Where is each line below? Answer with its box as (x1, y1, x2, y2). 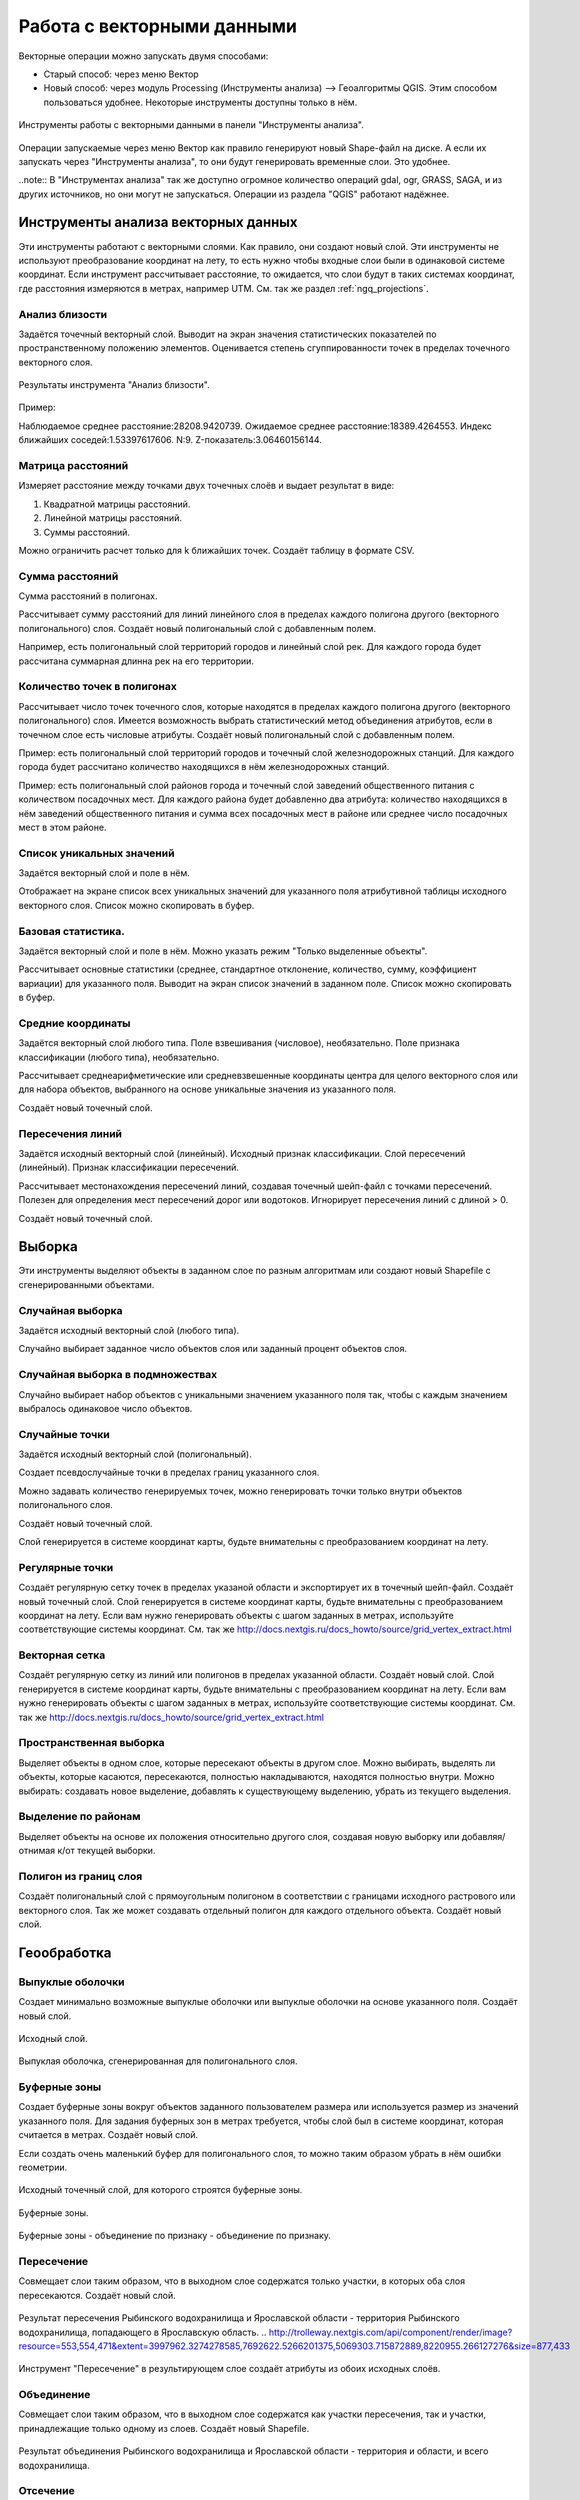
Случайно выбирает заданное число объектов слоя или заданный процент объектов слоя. (18, 1343, 408, 1355)
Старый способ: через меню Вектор (43, 68, 199, 80)
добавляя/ (461, 1830, 506, 1842)
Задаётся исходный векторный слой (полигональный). (18, 1448, 252, 1460)
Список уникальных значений (18, 846, 175, 860)
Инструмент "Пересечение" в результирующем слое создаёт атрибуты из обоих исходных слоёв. (18, 2363, 441, 2375)
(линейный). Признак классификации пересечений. (18, 1161, 240, 1174)
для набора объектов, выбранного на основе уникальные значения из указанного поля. (18, 1083, 397, 1095)
